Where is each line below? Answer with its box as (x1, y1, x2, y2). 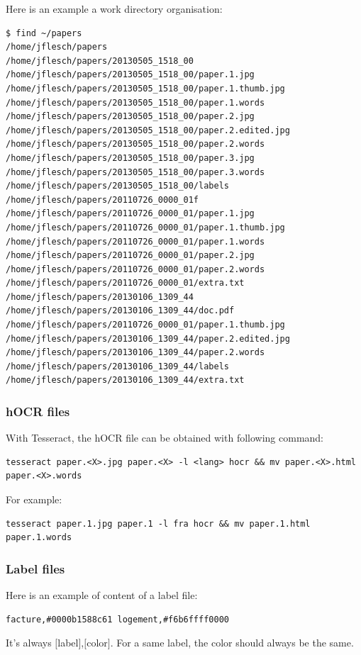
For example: (6, 492, 62, 507)
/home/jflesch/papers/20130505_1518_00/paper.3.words (6, 167, 265, 177)
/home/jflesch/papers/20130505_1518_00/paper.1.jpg (6, 69, 255, 80)
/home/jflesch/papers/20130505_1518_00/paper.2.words (6, 139, 265, 150)
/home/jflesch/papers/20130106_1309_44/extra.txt (6, 375, 245, 386)
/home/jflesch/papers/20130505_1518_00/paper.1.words (6, 97, 265, 108)
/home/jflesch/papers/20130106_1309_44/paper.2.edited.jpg (6, 333, 290, 344)
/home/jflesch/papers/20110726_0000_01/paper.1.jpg (6, 208, 255, 219)
